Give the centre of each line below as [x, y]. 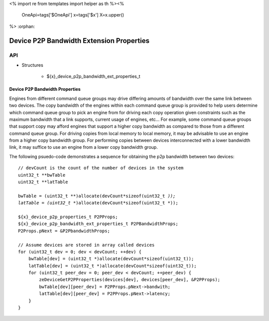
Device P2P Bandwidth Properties [45, 89]
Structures [32, 65]
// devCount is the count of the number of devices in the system [101, 168]
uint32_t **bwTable [42, 175]
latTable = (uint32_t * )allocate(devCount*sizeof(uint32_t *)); [98, 203]
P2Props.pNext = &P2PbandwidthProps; [64, 231]
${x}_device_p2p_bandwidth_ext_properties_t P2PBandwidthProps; [98, 224]
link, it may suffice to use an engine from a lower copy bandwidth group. [83, 147]
